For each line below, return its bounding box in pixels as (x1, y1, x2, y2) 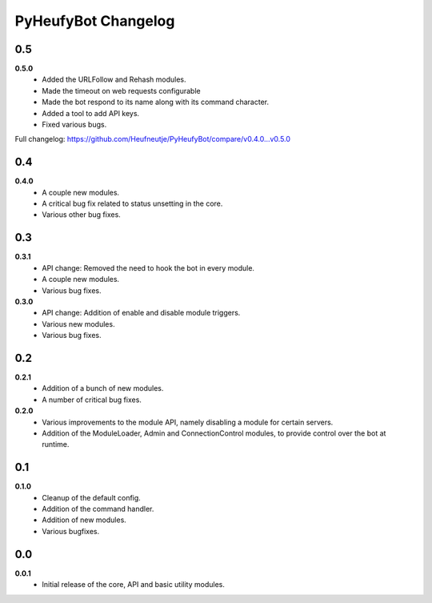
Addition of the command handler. (42, 505, 154, 514)
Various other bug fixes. (42, 210, 122, 219)
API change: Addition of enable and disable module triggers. (42, 308, 241, 318)
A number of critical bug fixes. (42, 395, 142, 404)
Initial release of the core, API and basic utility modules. (42, 580, 226, 589)
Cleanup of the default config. (42, 492, 142, 502)
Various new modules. (42, 319, 115, 328)
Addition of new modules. (42, 515, 127, 525)
